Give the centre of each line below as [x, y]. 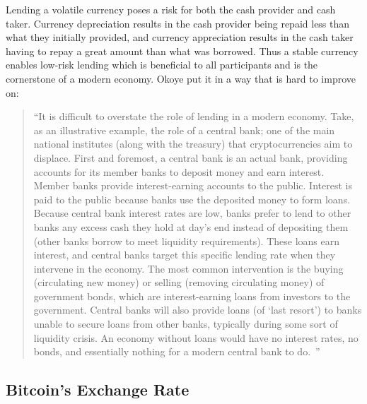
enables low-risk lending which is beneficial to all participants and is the [162, 65]
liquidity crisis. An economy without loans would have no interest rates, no [196, 337]
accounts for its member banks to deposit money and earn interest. [179, 171]
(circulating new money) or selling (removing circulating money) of [179, 282]
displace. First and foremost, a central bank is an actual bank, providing [191, 157]
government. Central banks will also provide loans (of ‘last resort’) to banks [198, 310]
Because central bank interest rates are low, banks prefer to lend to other [192, 213]
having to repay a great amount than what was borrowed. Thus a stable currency [182, 50]
